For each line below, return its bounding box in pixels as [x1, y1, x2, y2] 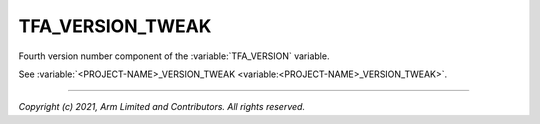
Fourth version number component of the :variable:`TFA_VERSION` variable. [18, 50, 330, 62]
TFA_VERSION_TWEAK [18, 15, 212, 37]
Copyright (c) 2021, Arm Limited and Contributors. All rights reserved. [18, 101, 305, 113]
